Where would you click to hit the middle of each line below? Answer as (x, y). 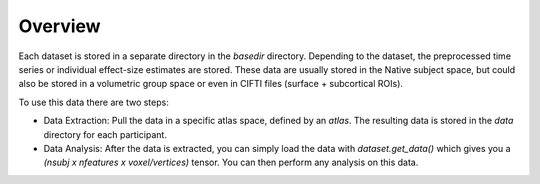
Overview (59, 26)
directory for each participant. (105, 134)
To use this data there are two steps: (93, 102)
